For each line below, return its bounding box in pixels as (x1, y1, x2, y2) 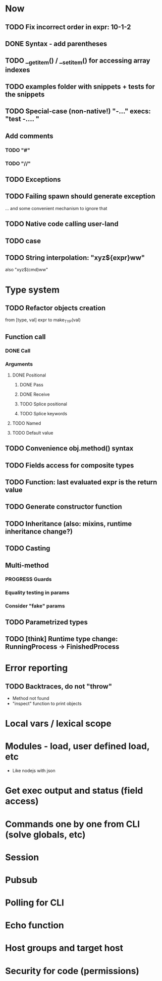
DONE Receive (19, 391, 50, 397)
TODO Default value (12, 430, 54, 436)
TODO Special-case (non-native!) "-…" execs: (5, 107, 151, 116)
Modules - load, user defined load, (5, 741, 150, 752)
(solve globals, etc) (5, 829, 86, 840)
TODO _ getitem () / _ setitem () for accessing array (5, 57, 150, 66)
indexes (5, 66, 31, 74)
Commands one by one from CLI (5, 818, 140, 830)
